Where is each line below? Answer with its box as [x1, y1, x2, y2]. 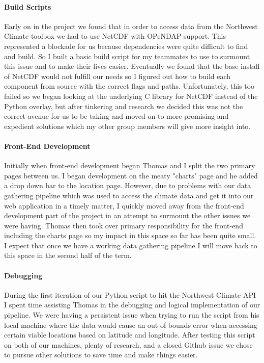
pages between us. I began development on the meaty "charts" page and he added [4, 170, 258, 180]
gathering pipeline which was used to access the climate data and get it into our [4, 190, 254, 200]
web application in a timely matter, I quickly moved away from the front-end [4, 200, 244, 211]
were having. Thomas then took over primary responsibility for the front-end [4, 220, 243, 230]
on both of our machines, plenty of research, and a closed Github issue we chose [4, 339, 253, 350]
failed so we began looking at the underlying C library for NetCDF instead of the [4, 90, 258, 101]
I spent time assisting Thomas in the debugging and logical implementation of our [4, 299, 260, 310]
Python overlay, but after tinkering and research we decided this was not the [4, 100, 243, 111]
